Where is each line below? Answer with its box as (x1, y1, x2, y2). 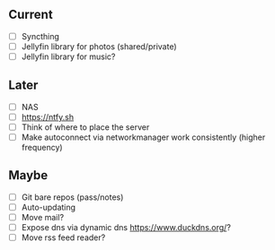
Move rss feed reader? (21, 232, 106, 243)
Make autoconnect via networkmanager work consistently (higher (21, 132, 266, 142)
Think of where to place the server (21, 121, 150, 133)
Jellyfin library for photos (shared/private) (21, 40, 177, 52)
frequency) (21, 142, 64, 153)
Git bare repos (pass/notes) (21, 192, 124, 203)
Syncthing (21, 30, 60, 41)
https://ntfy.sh (21, 111, 74, 122)
